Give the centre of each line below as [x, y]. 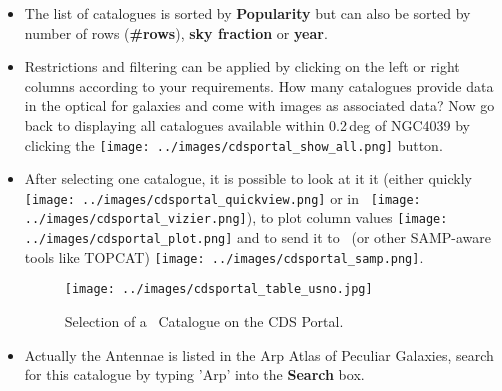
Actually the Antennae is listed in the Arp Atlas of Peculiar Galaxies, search [259, 354]
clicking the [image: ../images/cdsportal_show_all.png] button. [233, 144]
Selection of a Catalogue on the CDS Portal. [204, 321]
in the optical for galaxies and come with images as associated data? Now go [259, 105]
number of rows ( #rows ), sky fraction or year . [176, 32]
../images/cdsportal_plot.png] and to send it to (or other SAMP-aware [258, 237]
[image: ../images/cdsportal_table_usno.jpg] [218, 289]
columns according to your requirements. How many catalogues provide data [259, 85]
